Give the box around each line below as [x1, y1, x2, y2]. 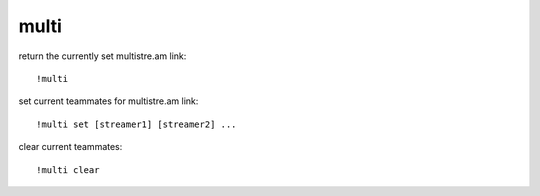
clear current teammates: [18, 141, 123, 153]
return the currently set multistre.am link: [18, 50, 187, 62]
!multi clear [36, 164, 100, 175]
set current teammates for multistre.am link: [18, 95, 199, 107]
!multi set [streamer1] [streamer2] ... [36, 118, 237, 130]
